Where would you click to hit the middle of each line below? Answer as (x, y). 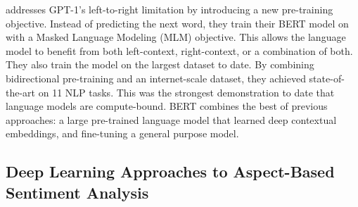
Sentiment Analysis (77, 192)
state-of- (327, 78)
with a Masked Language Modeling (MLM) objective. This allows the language (176, 37)
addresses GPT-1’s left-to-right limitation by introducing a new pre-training (170, 9)
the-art (21, 92)
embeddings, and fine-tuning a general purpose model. (122, 133)
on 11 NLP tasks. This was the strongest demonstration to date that (186, 92)
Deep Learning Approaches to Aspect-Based (170, 171)
